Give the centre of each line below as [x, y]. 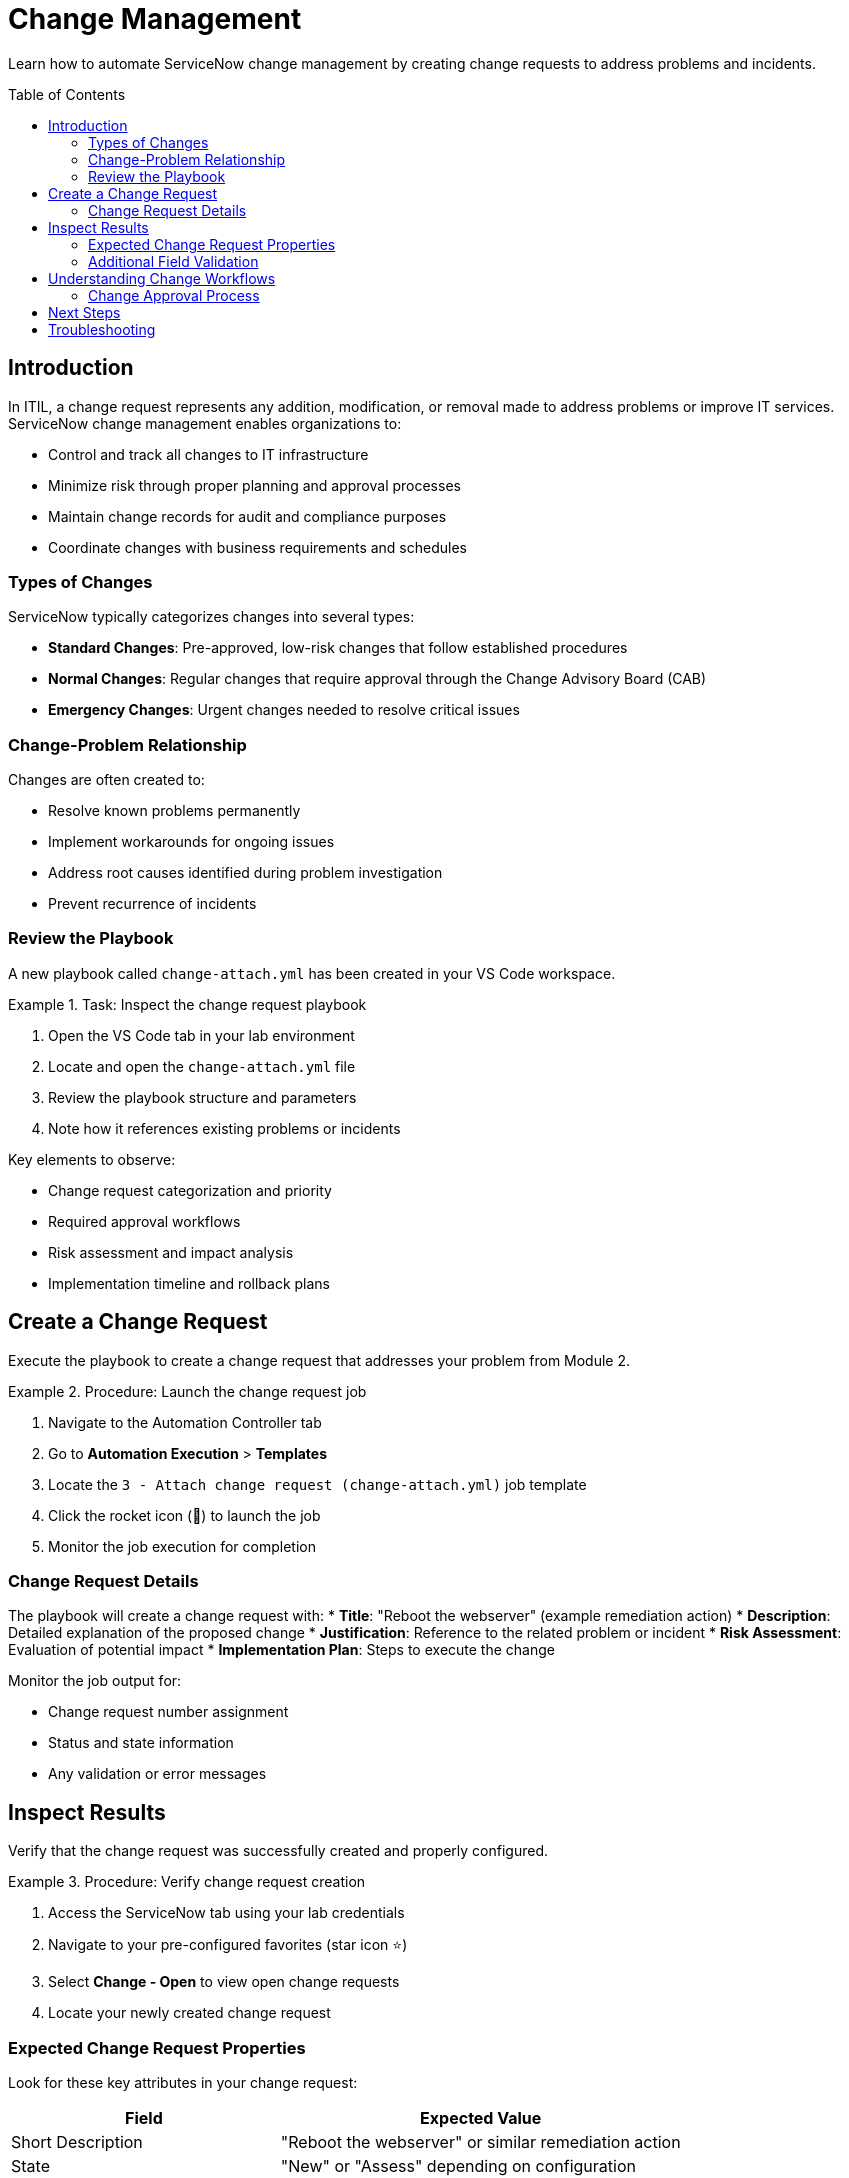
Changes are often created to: [106, 780]
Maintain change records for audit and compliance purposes [247, 516]
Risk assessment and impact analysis [171, 1252]
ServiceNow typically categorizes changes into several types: [211, 617]
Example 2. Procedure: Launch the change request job [187, 1391]
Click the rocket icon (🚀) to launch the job [184, 1515]
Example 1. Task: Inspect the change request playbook [187, 1004]
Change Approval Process [174, 295]
